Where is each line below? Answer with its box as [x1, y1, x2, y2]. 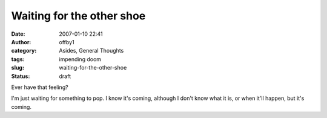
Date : [11, 30, 25, 38]
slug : [11, 64, 24, 71]
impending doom [59, 55, 102, 63]
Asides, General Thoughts [59, 47, 124, 54]
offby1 [59, 38, 75, 45]
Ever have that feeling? [11, 84, 69, 91]
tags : [11, 55, 25, 63]
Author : [11, 38, 31, 45]
